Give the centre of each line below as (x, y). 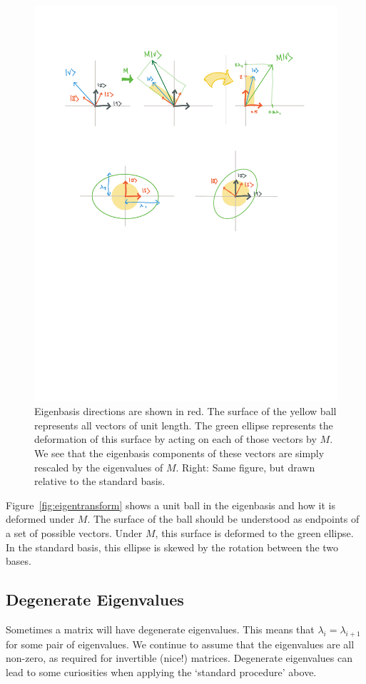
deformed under (40, 519)
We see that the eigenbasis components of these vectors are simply (179, 453)
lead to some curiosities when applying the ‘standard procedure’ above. (161, 672)
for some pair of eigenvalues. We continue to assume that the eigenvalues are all (180, 644)
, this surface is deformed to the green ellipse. (254, 533)
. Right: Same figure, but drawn (245, 467)
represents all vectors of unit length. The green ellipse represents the (184, 425)
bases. (19, 561)
